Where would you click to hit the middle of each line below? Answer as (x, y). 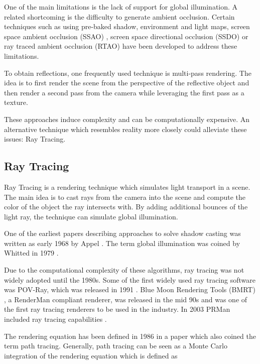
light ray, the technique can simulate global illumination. (91, 216)
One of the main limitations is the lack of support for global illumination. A (121, 7)
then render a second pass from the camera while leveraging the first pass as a (124, 92)
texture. (16, 102)
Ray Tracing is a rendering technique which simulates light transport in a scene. (127, 187)
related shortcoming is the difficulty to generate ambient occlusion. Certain (119, 16)
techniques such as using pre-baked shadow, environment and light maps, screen (127, 26)
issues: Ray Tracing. (35, 139)
